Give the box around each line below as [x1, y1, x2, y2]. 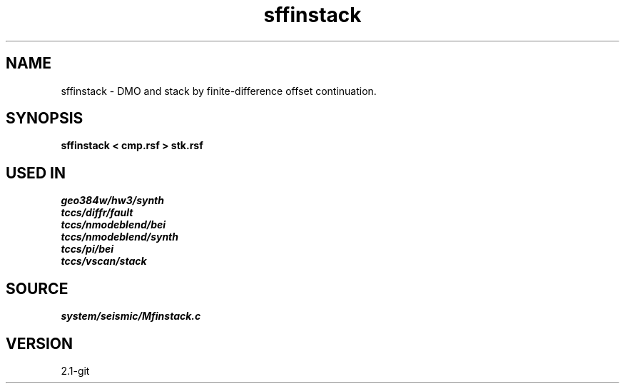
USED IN [6, 163, 66, 182]
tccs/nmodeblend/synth [61, 231, 179, 243]
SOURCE [6, 279, 68, 298]
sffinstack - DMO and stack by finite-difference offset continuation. [61, 84, 377, 97]
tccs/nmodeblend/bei [61, 218, 166, 231]
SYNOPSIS [6, 109, 83, 128]
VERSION [6, 334, 73, 353]
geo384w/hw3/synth [61, 194, 164, 207]
